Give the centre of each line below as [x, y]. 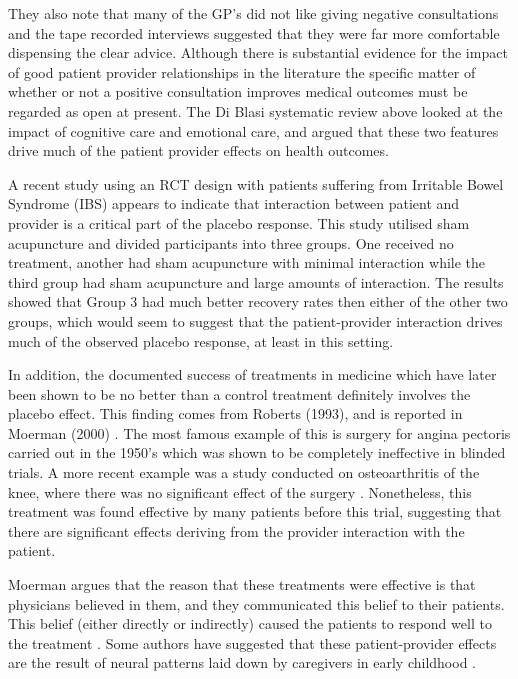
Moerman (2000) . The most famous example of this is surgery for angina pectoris [259, 432]
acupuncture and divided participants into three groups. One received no [231, 242]
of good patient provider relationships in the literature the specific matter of [242, 71]
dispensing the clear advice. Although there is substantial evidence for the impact [258, 52]
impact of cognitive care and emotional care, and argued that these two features [253, 130]
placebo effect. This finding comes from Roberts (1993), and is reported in [235, 413]
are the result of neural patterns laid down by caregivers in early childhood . [242, 662]
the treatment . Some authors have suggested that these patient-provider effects [252, 642]
